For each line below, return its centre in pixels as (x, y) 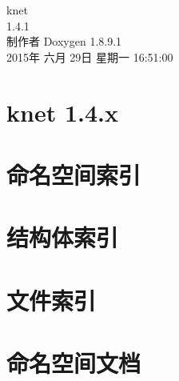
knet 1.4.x (62, 112)
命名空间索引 (74, 174)
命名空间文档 (74, 363)
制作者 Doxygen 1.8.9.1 (64, 41)
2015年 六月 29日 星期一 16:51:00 (90, 56)
